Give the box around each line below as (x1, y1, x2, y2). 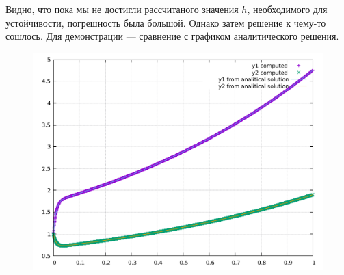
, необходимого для (247, 2, 328, 16)
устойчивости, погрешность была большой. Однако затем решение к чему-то (5, 15, 326, 29)
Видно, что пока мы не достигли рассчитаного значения (5, 2, 239, 16)
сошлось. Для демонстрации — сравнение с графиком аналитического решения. (5, 29, 339, 43)
